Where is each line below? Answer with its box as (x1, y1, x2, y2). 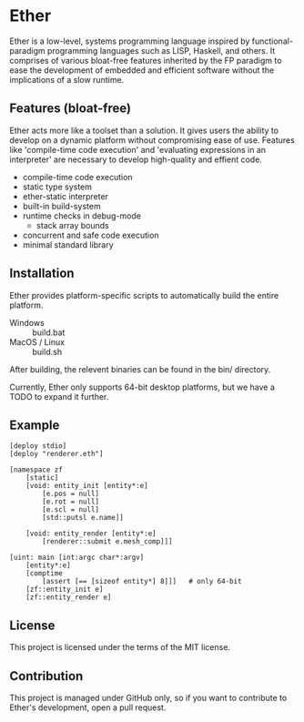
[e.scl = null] (42, 505, 100, 514)
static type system (22, 181, 93, 192)
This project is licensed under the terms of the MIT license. (9, 642, 230, 653)
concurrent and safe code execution (22, 229, 159, 240)
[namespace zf (9, 465, 64, 474)
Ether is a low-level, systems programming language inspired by (9, 36, 250, 46)
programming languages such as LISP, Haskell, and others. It (46, 45, 276, 56)
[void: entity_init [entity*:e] (25, 482, 148, 491)
